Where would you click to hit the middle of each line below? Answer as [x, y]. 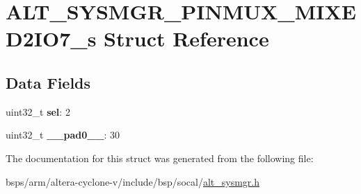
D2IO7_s [51, 38]
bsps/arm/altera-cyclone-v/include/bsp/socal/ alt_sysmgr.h [133, 181]
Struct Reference [186, 38]
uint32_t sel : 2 [38, 111]
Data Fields [48, 82]
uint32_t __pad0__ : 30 [63, 135]
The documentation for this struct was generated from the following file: [160, 158]
